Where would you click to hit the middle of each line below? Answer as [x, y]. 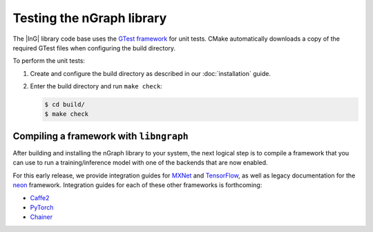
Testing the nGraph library [90, 18]
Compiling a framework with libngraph [101, 136]
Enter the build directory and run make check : [96, 86]
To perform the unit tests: [49, 61]
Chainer [41, 217]
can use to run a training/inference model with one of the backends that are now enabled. [141, 163]
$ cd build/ [65, 105]
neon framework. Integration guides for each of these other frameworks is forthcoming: [137, 185]
